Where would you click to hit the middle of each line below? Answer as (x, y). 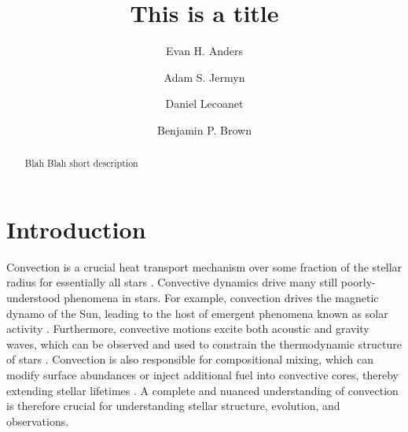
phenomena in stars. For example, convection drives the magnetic (221, 298)
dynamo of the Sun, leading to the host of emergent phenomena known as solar (197, 313)
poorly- (358, 282)
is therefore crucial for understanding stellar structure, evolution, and (173, 406)
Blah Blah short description (81, 163)
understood (33, 298)
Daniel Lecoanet (204, 103)
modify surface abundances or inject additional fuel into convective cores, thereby (202, 375)
